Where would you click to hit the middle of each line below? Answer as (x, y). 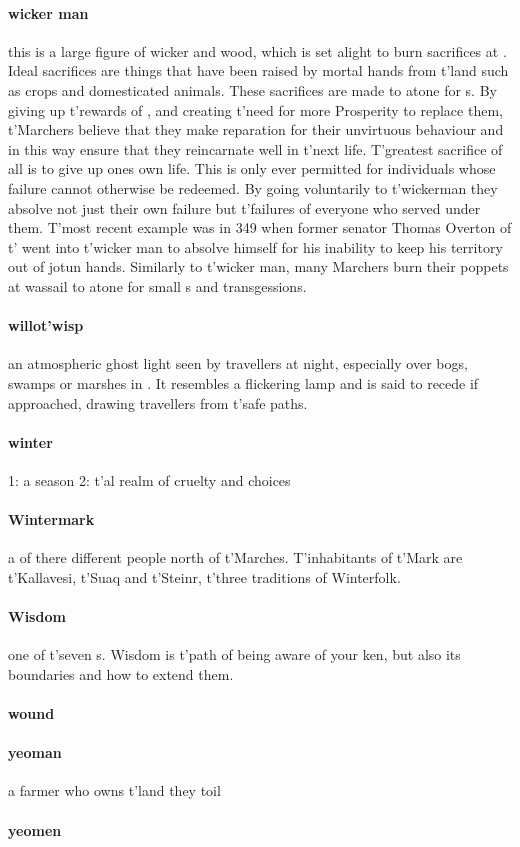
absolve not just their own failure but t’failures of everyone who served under (244, 207)
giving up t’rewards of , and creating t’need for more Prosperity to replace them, (255, 109)
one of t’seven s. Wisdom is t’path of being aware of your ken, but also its (234, 654)
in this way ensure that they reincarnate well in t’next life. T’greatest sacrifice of (255, 148)
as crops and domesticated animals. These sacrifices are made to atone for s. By (252, 89)
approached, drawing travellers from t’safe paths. (158, 402)
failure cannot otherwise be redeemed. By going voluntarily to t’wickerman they (253, 187)
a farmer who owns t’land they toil (114, 790)
